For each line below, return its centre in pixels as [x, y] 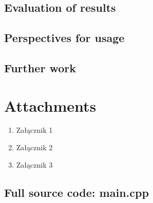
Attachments [50, 105]
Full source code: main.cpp [76, 192]
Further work [40, 67]
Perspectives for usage [64, 38]
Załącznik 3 [34, 164]
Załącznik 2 [34, 147]
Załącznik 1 [34, 130]
